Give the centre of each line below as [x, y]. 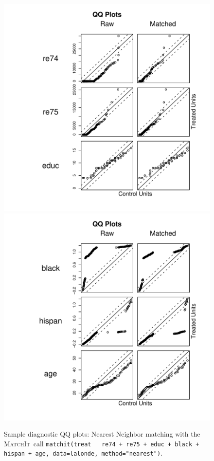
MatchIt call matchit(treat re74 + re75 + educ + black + [102, 443]
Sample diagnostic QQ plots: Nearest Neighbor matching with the [102, 434]
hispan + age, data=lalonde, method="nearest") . [83, 453]
